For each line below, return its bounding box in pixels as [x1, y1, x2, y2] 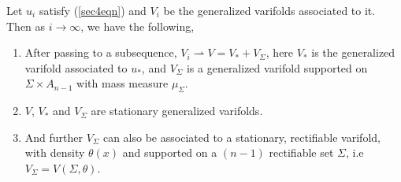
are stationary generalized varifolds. [91, 102, 263, 119]
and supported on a [122, 144, 217, 161]
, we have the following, [80, 17, 195, 34]
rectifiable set [269, 144, 334, 161]
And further [24, 128, 84, 145]
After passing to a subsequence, [24, 44, 177, 61]
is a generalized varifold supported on [186, 59, 368, 76]
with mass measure [76, 75, 169, 91]
